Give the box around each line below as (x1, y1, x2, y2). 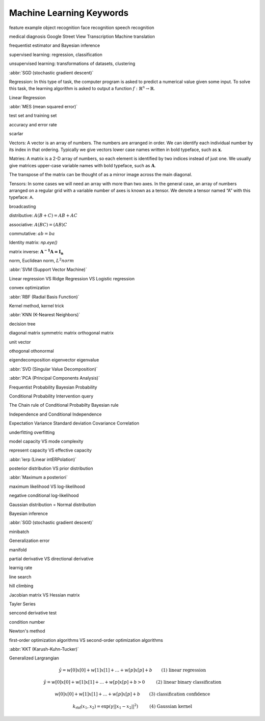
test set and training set (9, 113, 57, 119)
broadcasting (9, 203, 36, 209)
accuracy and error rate (9, 121, 57, 127)
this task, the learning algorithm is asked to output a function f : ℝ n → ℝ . (9, 85, 156, 91)
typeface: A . (9, 194, 34, 200)
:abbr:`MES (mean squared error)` (9, 104, 78, 110)
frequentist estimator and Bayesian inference (9, 42, 100, 49)
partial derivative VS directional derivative (9, 556, 94, 562)
